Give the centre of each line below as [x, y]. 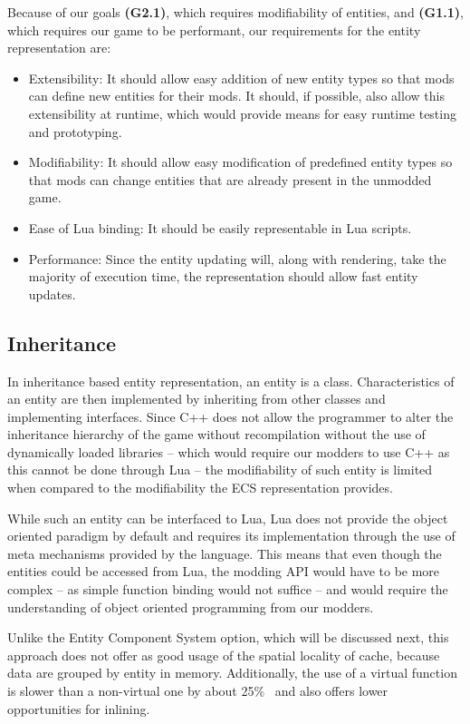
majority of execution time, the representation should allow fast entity [223, 276]
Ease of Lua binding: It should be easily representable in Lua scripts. [220, 227]
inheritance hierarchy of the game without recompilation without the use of [216, 434]
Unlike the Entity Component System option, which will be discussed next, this [228, 637]
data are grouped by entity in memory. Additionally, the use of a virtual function [232, 673]
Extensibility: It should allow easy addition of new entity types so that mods [241, 78]
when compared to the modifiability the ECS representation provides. [200, 488]
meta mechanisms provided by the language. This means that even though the [225, 553]
